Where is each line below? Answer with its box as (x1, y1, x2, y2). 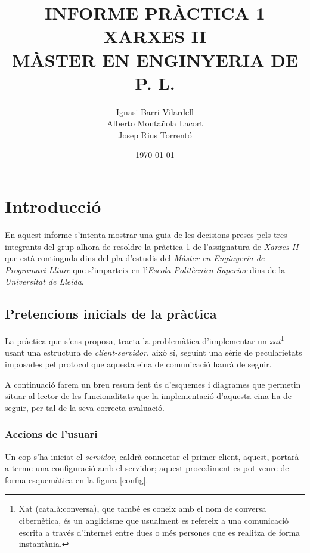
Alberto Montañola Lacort (107, 117, 203, 129)
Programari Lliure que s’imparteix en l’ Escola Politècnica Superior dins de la (5, 263, 286, 276)
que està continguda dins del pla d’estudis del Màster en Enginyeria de (5, 252, 265, 264)
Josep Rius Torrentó (118, 128, 192, 141)
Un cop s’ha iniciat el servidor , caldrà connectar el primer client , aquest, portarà (5, 450, 299, 462)
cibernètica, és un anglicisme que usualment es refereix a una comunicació (18, 514, 289, 526)
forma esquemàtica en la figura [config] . (5, 473, 148, 486)
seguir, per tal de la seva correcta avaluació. (5, 401, 165, 413)
